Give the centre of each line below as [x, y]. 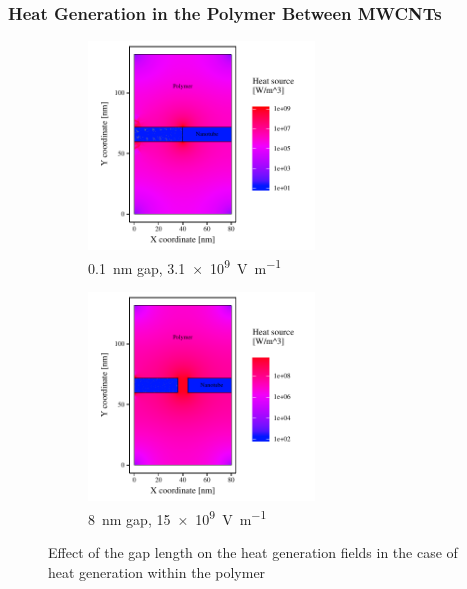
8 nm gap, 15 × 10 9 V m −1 [177, 517]
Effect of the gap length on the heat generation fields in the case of [253, 552]
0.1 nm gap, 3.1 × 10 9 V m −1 [185, 266]
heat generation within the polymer [157, 571]
